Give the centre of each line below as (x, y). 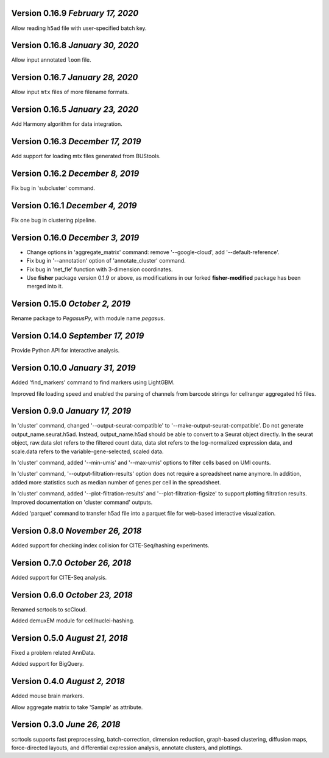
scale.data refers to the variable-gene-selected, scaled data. (87, 451)
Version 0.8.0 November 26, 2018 (76, 530)
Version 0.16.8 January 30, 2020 (75, 46)
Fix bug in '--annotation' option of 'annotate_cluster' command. (106, 261)
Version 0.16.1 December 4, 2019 (74, 206)
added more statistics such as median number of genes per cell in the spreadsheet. (116, 482)
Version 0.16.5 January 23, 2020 (75, 110)
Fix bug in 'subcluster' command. (53, 188)
